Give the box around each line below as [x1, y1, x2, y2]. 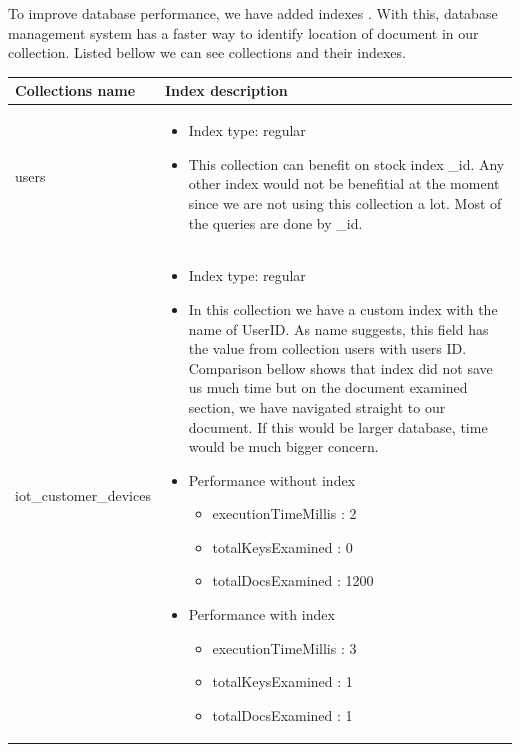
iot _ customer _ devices [15, 485, 151, 506]
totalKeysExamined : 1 [212, 671, 353, 692]
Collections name [15, 80, 136, 101]
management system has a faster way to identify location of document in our [8, 22, 479, 43]
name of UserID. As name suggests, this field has [188, 318, 489, 339]
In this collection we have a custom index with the [188, 298, 498, 319]
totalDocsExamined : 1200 [212, 570, 374, 591]
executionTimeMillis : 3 [212, 637, 357, 658]
